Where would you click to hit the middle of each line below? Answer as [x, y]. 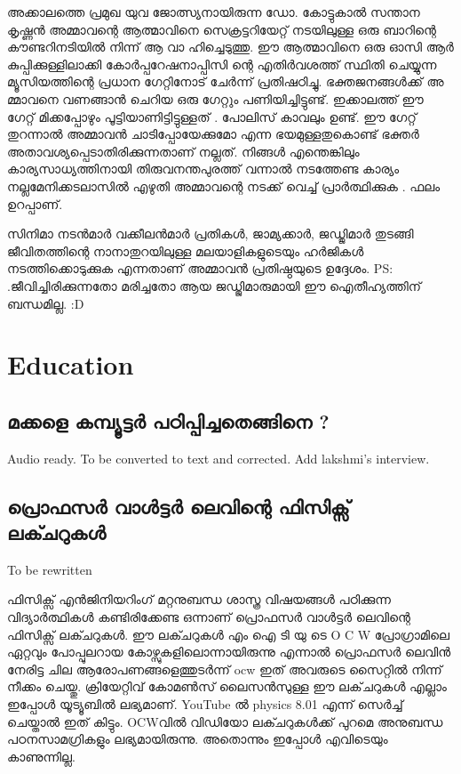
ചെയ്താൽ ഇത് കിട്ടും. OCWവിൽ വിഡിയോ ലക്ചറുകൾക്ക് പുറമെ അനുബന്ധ [225, 721]
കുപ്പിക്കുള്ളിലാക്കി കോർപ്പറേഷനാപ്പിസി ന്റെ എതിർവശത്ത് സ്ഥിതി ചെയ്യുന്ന [222, 64]
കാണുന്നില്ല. [41, 756]
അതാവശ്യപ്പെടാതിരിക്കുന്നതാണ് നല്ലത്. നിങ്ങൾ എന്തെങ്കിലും [183, 151]
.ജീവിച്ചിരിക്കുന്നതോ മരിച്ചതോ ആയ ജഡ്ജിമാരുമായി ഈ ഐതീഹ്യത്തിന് [215, 285]
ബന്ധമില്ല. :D [46, 303]
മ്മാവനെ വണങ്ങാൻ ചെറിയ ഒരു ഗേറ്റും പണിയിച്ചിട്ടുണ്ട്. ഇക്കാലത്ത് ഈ [215, 98]
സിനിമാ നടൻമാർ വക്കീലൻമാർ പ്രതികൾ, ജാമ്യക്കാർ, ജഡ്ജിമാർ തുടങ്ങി [211, 234]
